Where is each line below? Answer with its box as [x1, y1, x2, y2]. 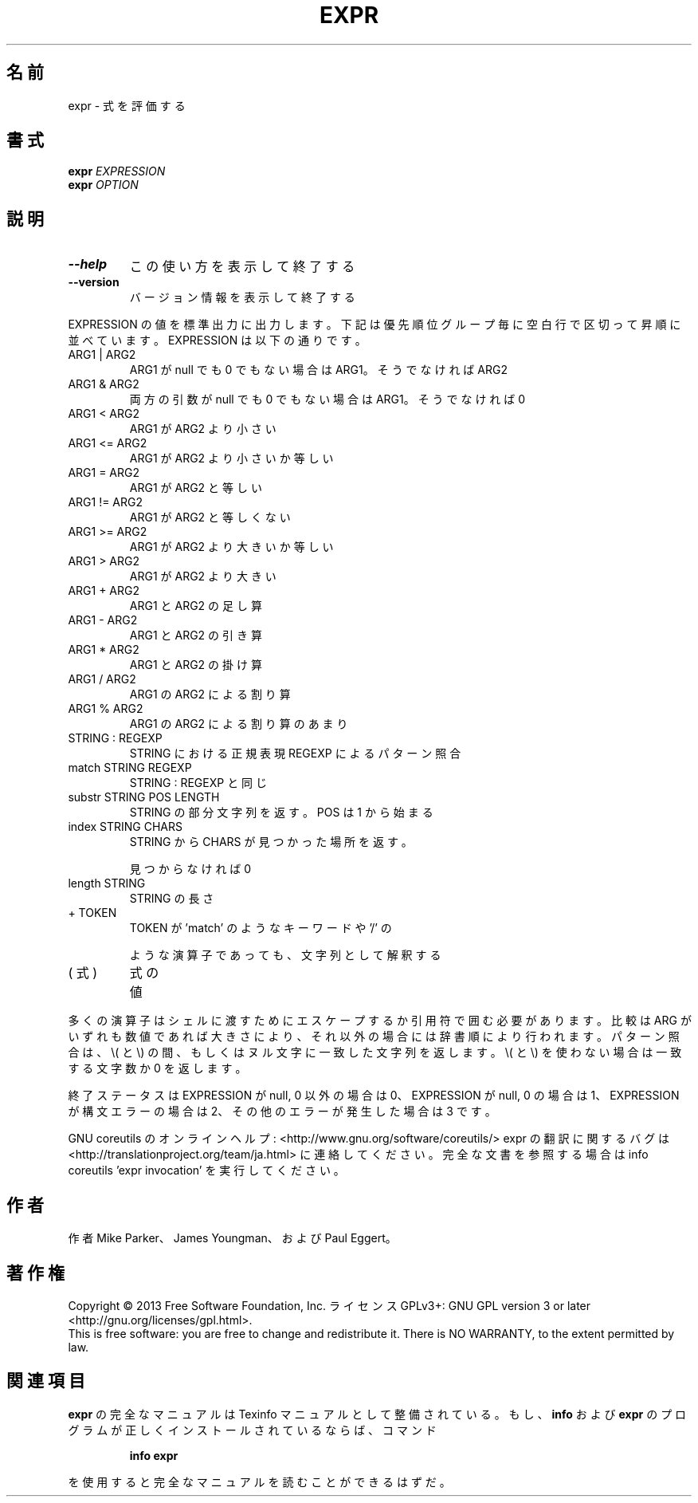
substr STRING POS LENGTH [68, 790, 220, 805]
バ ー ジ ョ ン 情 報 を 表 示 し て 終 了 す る [129, 290, 355, 305]
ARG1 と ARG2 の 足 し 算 [129, 599, 262, 613]
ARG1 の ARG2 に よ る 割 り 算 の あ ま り [129, 717, 348, 731]
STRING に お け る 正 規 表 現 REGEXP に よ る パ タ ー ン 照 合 [129, 746, 461, 761]
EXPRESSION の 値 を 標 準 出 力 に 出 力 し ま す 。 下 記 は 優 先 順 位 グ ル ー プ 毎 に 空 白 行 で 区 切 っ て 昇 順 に [68, 317, 681, 332]
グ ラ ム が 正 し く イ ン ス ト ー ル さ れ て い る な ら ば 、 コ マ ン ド [68, 1422, 437, 1437]
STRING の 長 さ [129, 891, 214, 906]
